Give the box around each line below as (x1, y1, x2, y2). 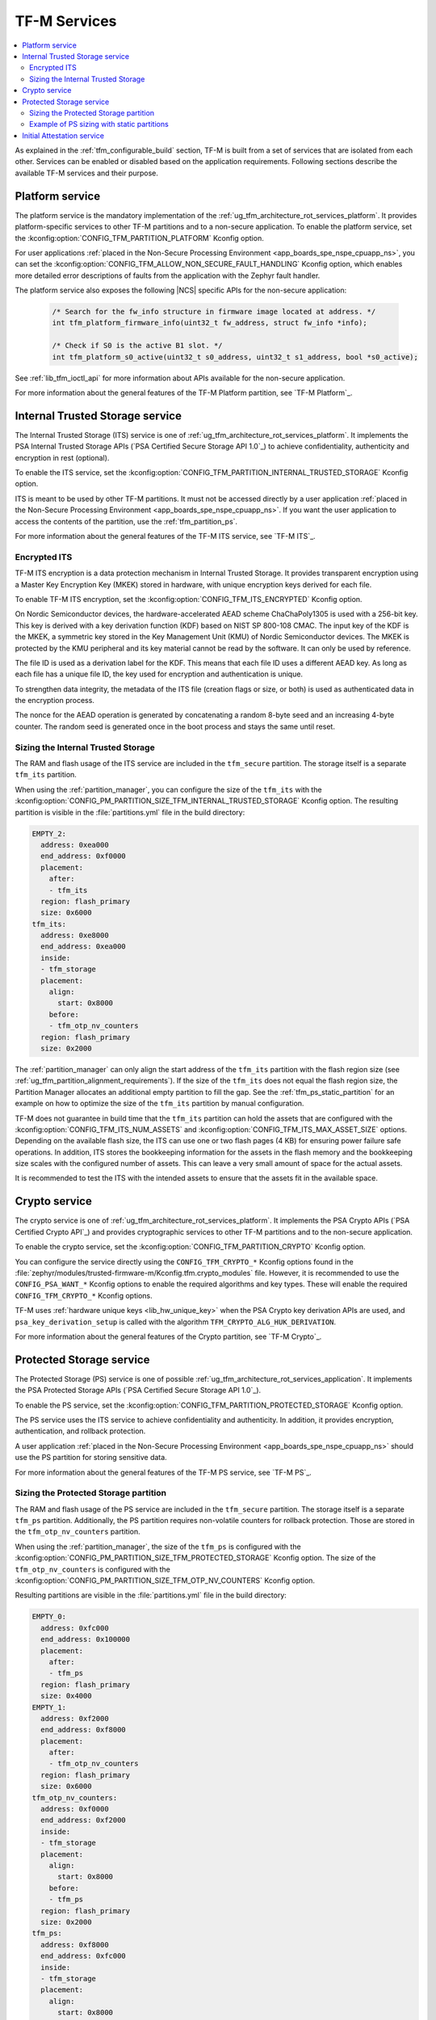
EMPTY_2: (31, 829, 67, 838)
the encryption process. (15, 696, 94, 705)
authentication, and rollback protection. (15, 1426, 146, 1436)
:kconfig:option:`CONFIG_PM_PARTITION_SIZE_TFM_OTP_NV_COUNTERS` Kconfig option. (15, 1576, 315, 1585)
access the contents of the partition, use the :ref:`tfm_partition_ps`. (15, 516, 238, 526)
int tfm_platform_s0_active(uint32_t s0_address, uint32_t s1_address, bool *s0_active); (52, 352, 419, 361)
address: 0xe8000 (40, 931, 109, 941)
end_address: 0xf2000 (40, 1816, 127, 1825)
